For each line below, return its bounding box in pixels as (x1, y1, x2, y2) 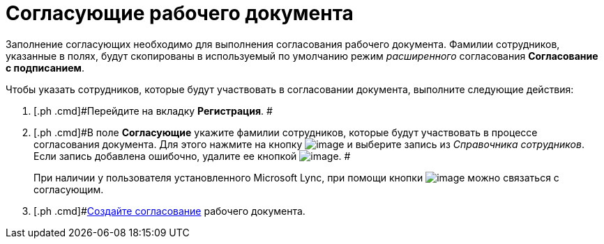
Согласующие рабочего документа (6, 1, 354, 25)
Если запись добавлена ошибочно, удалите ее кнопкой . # (33, 149, 351, 162)
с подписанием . (6, 61, 84, 74)
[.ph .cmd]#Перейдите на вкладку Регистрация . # (33, 104, 273, 117)
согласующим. (33, 183, 104, 195)
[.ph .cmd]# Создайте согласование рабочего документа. (33, 204, 305, 217)
